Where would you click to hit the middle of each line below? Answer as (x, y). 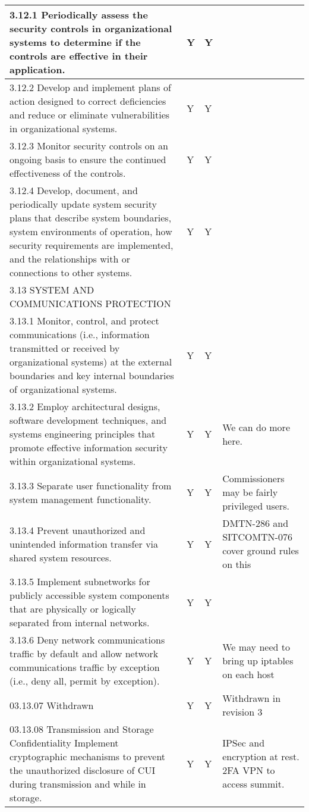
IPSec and (244, 743)
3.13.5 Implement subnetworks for (80, 581)
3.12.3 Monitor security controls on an (89, 146)
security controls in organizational (91, 28)
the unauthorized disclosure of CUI (83, 770)
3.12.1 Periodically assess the (79, 15)
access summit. (253, 784)
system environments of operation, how (91, 231)
